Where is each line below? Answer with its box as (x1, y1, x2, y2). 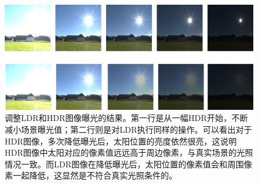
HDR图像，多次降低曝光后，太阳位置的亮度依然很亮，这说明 (5, 134, 237, 147)
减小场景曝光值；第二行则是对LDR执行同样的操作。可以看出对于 (5, 123, 252, 136)
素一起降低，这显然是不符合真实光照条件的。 (5, 169, 177, 181)
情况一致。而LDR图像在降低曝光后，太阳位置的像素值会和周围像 (5, 157, 252, 170)
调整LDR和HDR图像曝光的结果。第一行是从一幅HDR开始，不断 (5, 112, 248, 124)
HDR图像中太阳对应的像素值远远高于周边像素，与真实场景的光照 (5, 146, 253, 159)
